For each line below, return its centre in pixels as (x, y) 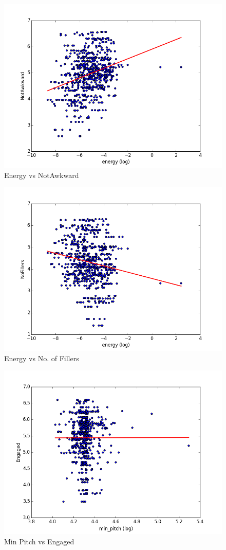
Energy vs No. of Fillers (42, 358)
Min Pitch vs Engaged (39, 541)
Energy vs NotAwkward (42, 175)
